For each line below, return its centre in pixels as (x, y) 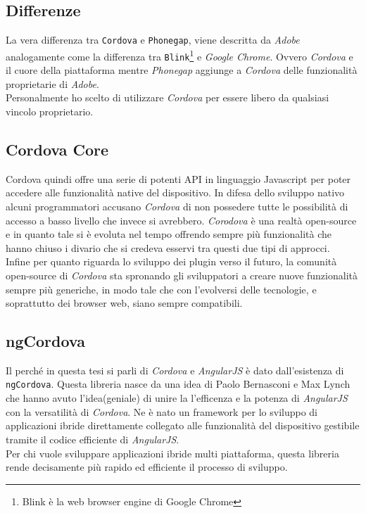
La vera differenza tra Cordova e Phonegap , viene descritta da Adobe (153, 40)
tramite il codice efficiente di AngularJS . (93, 439)
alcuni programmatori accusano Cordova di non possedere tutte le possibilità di (177, 206)
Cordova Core (57, 149)
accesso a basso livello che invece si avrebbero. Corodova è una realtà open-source (181, 220)
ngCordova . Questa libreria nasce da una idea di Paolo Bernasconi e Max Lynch (178, 384)
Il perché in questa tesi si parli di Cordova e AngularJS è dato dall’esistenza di (175, 370)
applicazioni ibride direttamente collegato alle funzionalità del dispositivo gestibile (183, 425)
